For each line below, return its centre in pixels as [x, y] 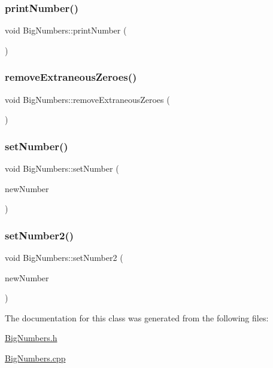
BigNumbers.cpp [35, 358]
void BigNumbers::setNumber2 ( [64, 258]
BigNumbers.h [31, 338]
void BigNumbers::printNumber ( [66, 30]
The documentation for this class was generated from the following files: [137, 317]
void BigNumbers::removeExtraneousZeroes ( [87, 99]
